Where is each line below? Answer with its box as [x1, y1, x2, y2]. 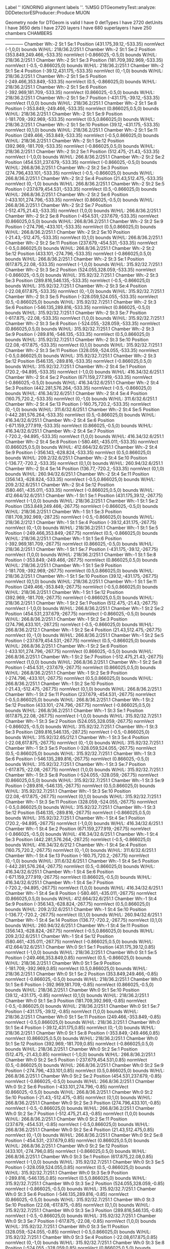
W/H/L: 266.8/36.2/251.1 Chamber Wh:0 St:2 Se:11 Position [5, 1116, 127, 1122]
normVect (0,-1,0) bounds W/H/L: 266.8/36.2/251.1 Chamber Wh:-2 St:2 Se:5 [5, 181, 165, 187]
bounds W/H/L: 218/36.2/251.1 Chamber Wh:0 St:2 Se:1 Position [5, 1046, 138, 1052]
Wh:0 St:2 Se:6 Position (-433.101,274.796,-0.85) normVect [5, 1084, 129, 1090]
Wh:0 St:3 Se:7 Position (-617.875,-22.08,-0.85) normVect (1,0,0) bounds [5, 1218, 156, 1224]
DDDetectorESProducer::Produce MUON [5, 10, 90, 16]
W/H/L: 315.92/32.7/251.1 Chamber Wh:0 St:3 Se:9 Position [5, 1170, 128, 1176]
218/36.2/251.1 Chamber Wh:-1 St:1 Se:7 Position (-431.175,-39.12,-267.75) [5, 546, 158, 552]
